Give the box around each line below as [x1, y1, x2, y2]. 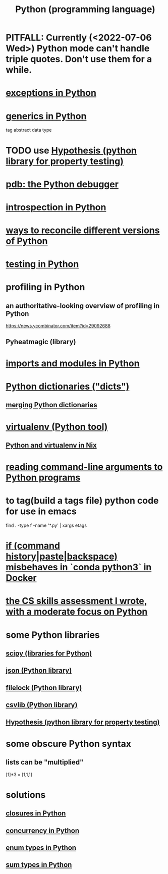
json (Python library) [6, 666, 72, 675]
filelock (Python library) [6, 683, 82, 692]
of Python [6, 236, 48, 247]
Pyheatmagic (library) [6, 337, 76, 346]
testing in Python [6, 258, 79, 270]
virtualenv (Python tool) [6, 421, 108, 432]
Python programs [6, 472, 81, 483]
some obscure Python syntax [6, 738, 132, 749]
